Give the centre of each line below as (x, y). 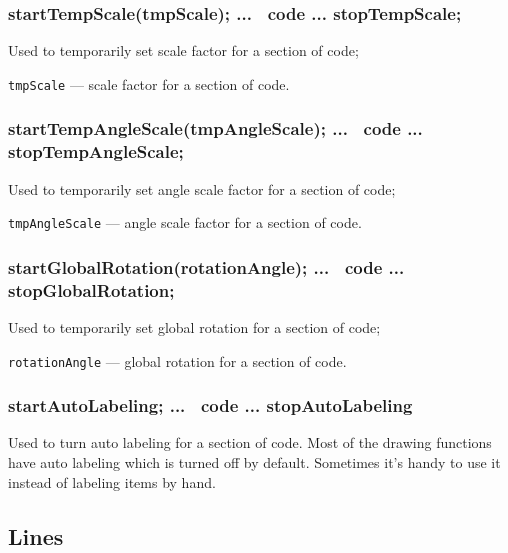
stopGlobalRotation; (91, 289)
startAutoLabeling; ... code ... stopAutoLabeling (210, 405)
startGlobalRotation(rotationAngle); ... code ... (206, 266)
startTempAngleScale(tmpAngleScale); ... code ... (215, 128)
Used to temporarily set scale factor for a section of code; (183, 50)
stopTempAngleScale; (96, 151)
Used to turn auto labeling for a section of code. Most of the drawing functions (250, 442)
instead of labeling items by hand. (112, 481)
